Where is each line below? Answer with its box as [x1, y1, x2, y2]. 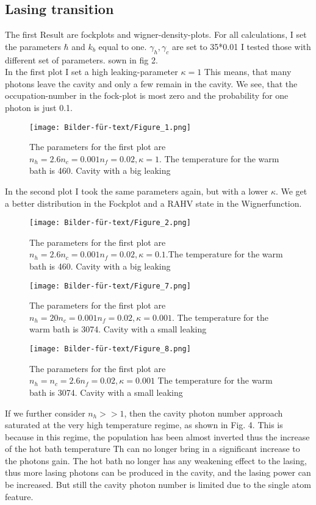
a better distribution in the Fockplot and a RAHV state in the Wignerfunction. [5, 196, 302, 209]
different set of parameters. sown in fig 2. [5, 53, 158, 66]
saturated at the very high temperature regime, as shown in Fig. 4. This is [5, 418, 283, 431]
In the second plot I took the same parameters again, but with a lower [5, 185, 268, 197]
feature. [5, 490, 34, 503]
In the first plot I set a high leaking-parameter [5, 65, 178, 78]
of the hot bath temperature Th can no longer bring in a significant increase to [5, 442, 300, 455]
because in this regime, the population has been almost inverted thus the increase [5, 430, 310, 443]
